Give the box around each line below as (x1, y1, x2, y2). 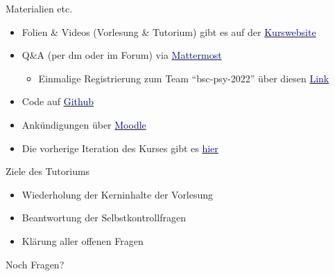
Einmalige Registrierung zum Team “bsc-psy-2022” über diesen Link (38, 71, 329, 85)
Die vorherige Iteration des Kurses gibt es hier (22, 140, 218, 155)
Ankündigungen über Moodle (22, 117, 146, 131)
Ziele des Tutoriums (6, 164, 90, 178)
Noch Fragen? (6, 257, 65, 271)
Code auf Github (22, 94, 94, 109)
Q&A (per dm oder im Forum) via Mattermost (22, 48, 222, 62)
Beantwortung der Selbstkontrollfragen (22, 210, 186, 225)
